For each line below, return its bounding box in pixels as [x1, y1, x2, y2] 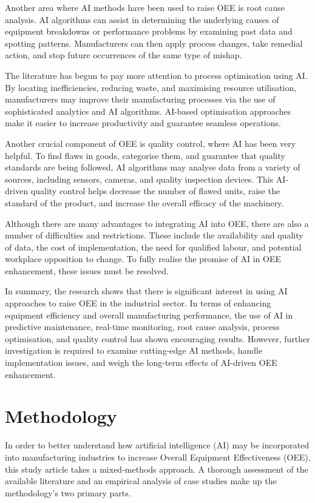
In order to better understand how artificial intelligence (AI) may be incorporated [5, 439, 310, 451]
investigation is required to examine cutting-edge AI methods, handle [5, 344, 263, 357]
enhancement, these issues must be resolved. [5, 264, 169, 277]
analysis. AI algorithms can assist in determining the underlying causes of [5, 13, 279, 25]
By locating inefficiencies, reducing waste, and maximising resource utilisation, [5, 81, 297, 93]
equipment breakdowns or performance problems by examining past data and [5, 25, 293, 38]
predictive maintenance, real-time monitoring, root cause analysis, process [5, 320, 280, 333]
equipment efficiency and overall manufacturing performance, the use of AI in [5, 308, 293, 321]
